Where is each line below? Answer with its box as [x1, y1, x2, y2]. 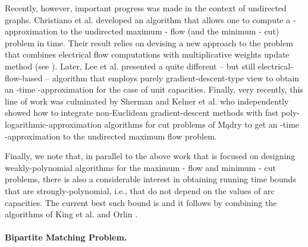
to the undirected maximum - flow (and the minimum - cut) [60, 25, 279, 37]
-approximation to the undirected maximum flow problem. [5, 129, 217, 142]
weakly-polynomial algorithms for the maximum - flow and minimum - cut [5, 161, 276, 173]
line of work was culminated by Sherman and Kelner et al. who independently [5, 94, 289, 107]
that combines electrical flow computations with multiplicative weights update [5, 48, 290, 61]
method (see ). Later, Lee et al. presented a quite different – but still [5, 59, 256, 72]
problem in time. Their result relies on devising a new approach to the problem [5, 36, 294, 49]
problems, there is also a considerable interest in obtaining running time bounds [5, 173, 296, 185]
